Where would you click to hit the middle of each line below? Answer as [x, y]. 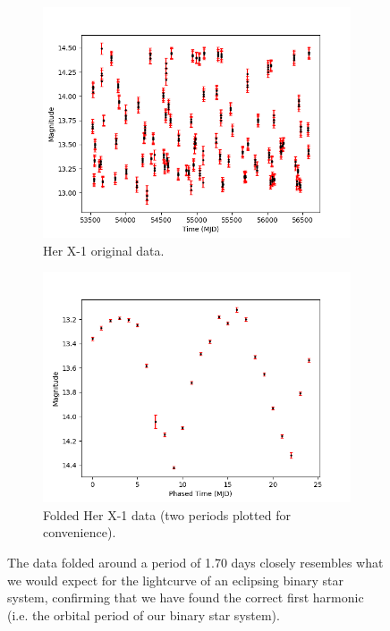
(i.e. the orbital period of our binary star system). [144, 614]
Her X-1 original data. [104, 250]
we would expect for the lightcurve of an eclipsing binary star [175, 580]
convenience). [80, 532]
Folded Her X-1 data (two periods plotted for [167, 514]
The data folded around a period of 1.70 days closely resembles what [195, 562]
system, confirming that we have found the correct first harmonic [186, 597]
